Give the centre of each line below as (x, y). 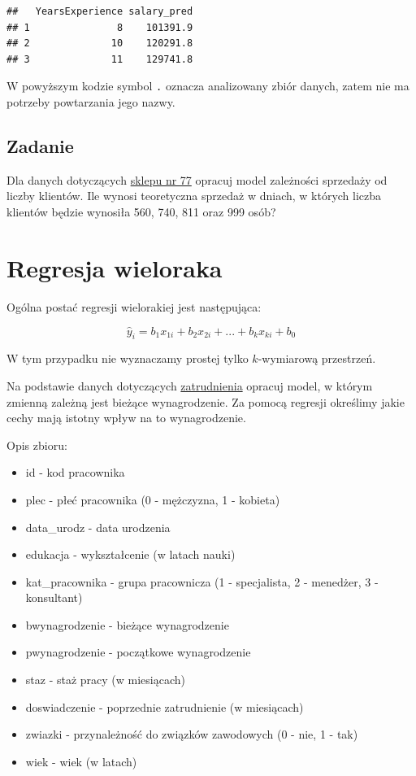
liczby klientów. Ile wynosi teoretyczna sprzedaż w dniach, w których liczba (194, 196)
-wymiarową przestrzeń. (317, 358)
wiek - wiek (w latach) (81, 761)
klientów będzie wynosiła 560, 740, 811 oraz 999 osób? (141, 212)
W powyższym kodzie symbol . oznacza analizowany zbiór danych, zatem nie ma (208, 86)
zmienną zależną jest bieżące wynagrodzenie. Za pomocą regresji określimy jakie (206, 401)
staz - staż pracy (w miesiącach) (106, 680)
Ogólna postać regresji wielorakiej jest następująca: (134, 306)
